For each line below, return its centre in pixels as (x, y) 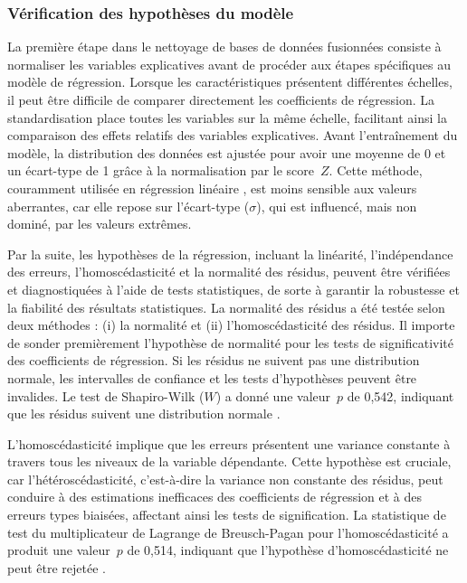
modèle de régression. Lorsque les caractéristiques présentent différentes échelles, (230, 82)
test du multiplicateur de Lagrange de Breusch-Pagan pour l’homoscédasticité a (228, 532)
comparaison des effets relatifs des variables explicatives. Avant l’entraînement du (233, 135)
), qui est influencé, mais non (337, 206)
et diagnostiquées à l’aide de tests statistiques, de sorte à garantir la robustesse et (233, 289)
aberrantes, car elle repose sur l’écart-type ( (129, 206)
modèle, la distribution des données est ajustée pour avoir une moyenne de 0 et (227, 152)
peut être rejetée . (57, 567)
